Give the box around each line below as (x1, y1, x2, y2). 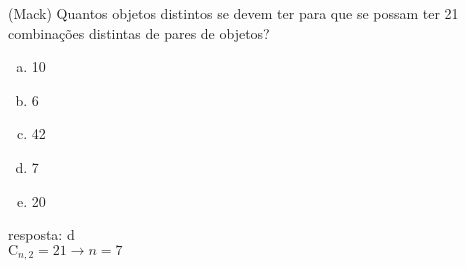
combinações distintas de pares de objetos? (8, 22, 270, 43)
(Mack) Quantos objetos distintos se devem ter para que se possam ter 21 (8, 3, 459, 23)
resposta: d (8, 224, 75, 245)
